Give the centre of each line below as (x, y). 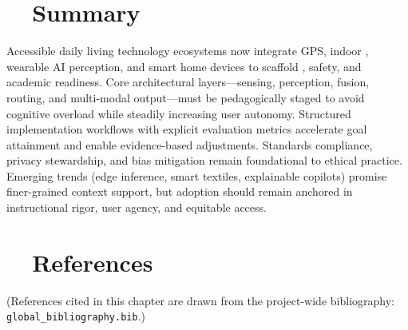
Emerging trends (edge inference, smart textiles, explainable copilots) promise (197, 175)
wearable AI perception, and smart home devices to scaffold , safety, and (184, 66)
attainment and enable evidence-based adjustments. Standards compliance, (190, 144)
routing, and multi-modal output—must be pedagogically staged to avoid (186, 97)
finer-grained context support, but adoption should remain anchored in (180, 191)
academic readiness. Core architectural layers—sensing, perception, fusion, (188, 82)
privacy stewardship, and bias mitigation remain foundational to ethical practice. (204, 160)
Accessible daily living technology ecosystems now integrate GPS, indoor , (188, 51)
